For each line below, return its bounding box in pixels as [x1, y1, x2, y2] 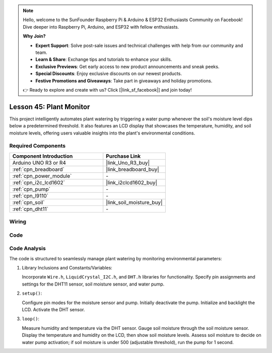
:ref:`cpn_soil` [12, 199, 45, 206]
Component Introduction [12, 153, 73, 160]
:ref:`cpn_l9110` [12, 192, 49, 199]
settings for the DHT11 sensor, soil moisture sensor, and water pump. [22, 281, 165, 287]
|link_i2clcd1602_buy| [106, 179, 158, 186]
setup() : [22, 290, 42, 297]
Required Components [9, 143, 65, 150]
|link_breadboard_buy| [106, 166, 160, 173]
